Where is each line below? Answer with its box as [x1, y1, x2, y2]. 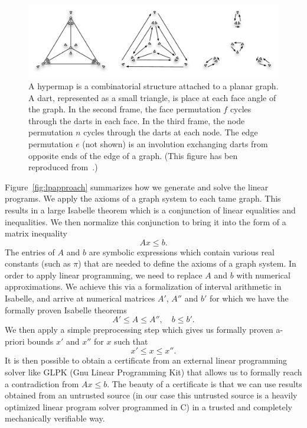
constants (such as [5, 257, 71, 270]
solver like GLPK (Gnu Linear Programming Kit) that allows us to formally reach [5, 366, 302, 378]
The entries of [5, 245, 55, 258]
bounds [27, 335, 54, 347]
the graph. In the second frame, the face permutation [28, 103, 221, 115]
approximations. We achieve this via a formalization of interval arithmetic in [5, 280, 282, 293]
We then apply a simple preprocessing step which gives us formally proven [5, 323, 273, 336]
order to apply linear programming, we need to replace [5, 268, 203, 281]
